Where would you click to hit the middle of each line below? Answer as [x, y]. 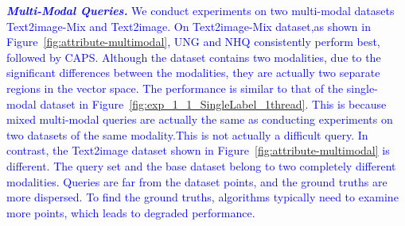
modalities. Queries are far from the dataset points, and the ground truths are [197, 181]
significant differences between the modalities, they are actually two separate [193, 73]
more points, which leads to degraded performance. [131, 212]
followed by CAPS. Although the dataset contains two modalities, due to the [194, 57]
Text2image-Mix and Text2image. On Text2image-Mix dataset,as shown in [189, 26]
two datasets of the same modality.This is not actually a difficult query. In [187, 134]
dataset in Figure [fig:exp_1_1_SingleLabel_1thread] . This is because [213, 103]
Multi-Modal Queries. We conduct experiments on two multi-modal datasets [201, 10]
